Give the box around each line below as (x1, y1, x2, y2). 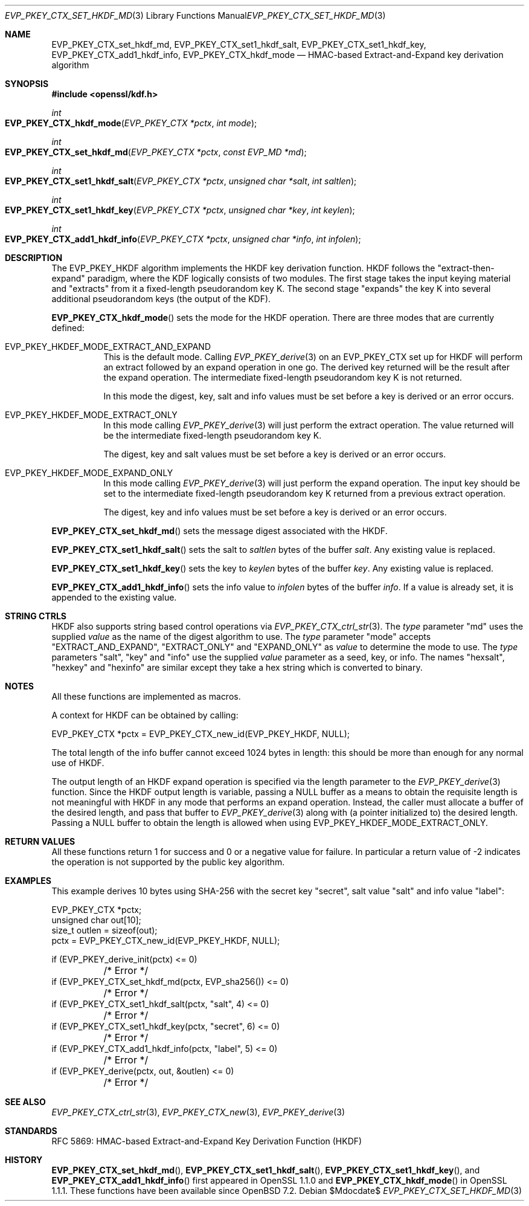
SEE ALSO (5, 1097, 46, 1107)
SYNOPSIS (5, 79, 49, 89)
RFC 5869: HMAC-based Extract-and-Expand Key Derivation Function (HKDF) (51, 1136, 362, 1146)
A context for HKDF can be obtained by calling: (51, 710, 239, 720)
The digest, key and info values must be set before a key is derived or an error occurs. (103, 507, 447, 517)
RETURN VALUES (5, 836, 75, 846)
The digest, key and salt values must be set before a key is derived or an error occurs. (103, 449, 446, 459)
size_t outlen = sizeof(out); (51, 925, 158, 935)
